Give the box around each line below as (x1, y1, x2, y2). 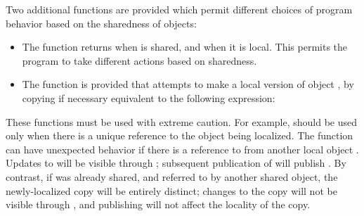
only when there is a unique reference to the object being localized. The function (6, 128, 353, 143)
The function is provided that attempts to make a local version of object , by (22, 77, 354, 91)
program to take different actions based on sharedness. (22, 53, 257, 68)
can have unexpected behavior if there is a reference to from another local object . (6, 141, 359, 156)
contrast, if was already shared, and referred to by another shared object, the (6, 169, 338, 184)
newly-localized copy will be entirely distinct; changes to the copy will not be (6, 183, 337, 198)
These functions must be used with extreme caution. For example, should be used (6, 114, 358, 129)
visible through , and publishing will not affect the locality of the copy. (6, 197, 311, 212)
